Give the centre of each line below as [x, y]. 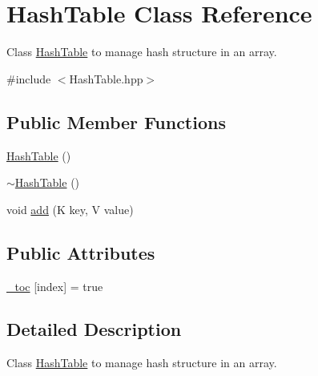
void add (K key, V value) [70, 209]
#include [29, 78]
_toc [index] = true [55, 286]
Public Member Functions [116, 121]
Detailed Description [94, 329]
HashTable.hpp [106, 78]
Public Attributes [81, 252]
